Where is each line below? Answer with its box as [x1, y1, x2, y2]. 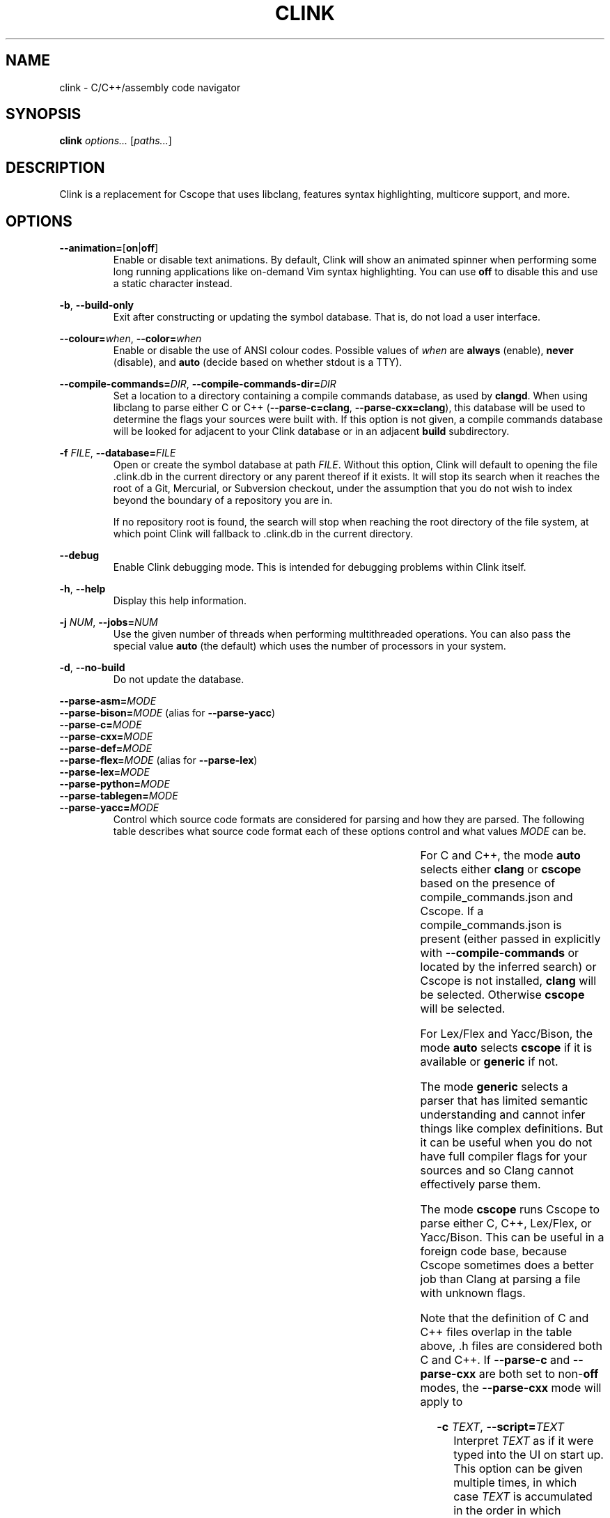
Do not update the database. [113, 673, 244, 686]
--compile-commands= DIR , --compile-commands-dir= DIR [59, 378, 336, 390]
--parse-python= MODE [59, 778, 170, 790]
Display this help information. [113, 595, 247, 607]
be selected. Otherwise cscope [420, 988, 585, 1002]
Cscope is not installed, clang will [420, 974, 597, 988]
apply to [420, 1395, 463, 1409]
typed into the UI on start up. [453, 1448, 604, 1462]
